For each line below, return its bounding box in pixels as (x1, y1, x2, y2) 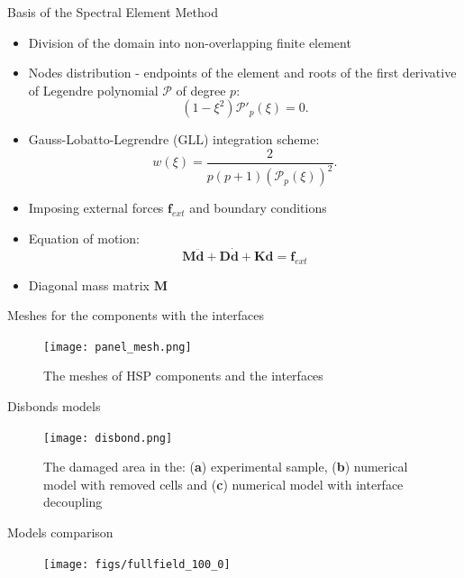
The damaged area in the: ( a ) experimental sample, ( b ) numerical (43, 457, 408, 476)
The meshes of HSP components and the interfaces (43, 366, 323, 385)
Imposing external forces (28, 198, 164, 217)
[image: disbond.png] (43, 431, 173, 445)
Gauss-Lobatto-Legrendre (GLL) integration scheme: (28, 130, 320, 149)
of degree (176, 80, 226, 99)
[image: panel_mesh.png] (43, 340, 192, 353)
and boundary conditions (189, 198, 327, 217)
